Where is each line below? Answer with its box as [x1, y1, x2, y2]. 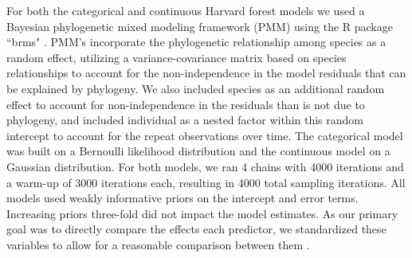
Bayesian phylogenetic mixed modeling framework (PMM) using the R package [6, 18, 393, 34]
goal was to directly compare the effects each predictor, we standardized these [6, 221, 386, 237]
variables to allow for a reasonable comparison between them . [6, 236, 310, 252]
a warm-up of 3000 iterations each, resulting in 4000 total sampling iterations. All [6, 174, 406, 190]
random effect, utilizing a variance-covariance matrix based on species [6, 49, 347, 65]
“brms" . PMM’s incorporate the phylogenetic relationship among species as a [6, 33, 386, 50]
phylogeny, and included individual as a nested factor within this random [6, 111, 363, 128]
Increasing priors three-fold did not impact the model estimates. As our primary [6, 205, 398, 221]
